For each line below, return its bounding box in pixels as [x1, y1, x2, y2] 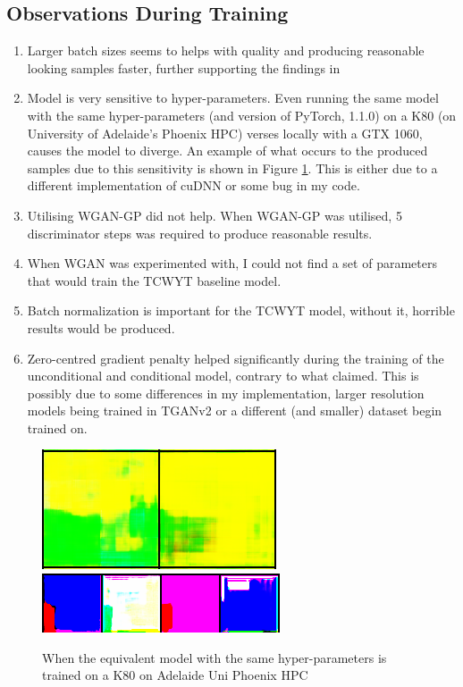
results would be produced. [27, 318, 175, 337]
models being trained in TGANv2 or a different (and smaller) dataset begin [27, 401, 442, 420]
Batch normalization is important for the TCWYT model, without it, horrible [27, 301, 455, 320]
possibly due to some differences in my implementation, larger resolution [27, 383, 425, 402]
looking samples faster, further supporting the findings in [27, 58, 341, 77]
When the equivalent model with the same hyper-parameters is [42, 648, 387, 666]
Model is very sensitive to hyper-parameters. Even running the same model [27, 88, 439, 107]
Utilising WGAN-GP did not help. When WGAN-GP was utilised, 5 [27, 205, 402, 224]
